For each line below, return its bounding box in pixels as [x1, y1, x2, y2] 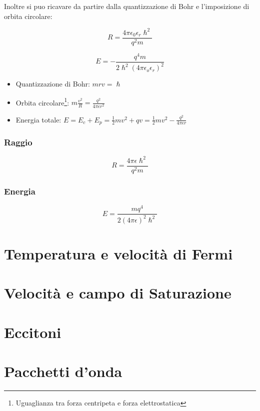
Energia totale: [15, 114, 61, 124]
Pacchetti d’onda [4, 360, 122, 381]
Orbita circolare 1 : [15, 95, 69, 107]
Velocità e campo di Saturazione [4, 282, 231, 303]
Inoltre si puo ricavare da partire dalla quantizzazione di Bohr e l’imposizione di [4, 1, 249, 11]
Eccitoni [4, 321, 61, 342]
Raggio [4, 136, 32, 148]
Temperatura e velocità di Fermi [4, 243, 233, 263]
